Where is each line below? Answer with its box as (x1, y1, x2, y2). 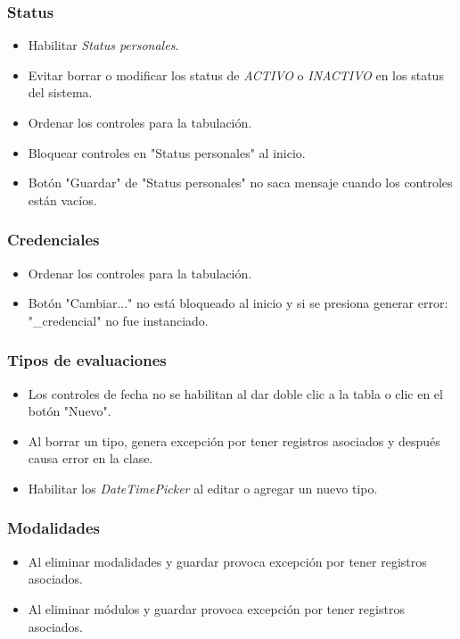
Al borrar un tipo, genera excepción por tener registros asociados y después (28, 431, 440, 450)
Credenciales (7, 228, 100, 251)
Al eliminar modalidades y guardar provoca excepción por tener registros (28, 552, 427, 570)
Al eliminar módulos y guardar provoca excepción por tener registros (28, 599, 405, 618)
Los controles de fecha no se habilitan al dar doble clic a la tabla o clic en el (28, 384, 443, 402)
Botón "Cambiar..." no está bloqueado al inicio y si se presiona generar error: (28, 294, 448, 312)
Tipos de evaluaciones (7, 349, 167, 371)
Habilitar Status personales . (28, 36, 179, 54)
